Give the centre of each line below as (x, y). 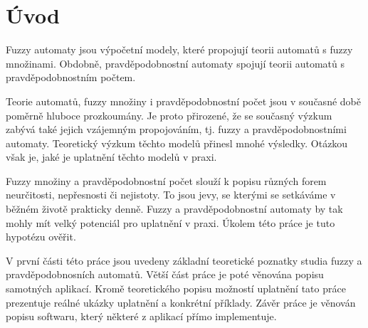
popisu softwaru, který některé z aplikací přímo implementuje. (141, 316)
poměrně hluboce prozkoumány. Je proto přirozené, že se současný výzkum (169, 115)
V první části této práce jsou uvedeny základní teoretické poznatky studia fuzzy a (184, 260)
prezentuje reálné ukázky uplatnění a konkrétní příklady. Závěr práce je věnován (181, 302)
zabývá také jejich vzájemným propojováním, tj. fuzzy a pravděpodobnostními (176, 129)
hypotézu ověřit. (41, 237)
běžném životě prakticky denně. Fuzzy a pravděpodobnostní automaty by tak (174, 209)
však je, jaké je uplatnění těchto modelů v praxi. (111, 157)
